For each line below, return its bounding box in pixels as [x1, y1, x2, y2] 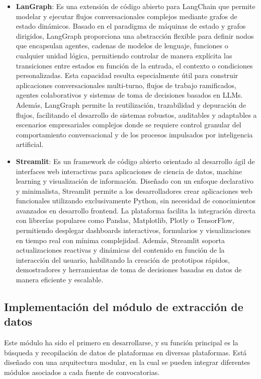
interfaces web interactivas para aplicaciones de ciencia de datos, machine [16, 166, 242, 176]
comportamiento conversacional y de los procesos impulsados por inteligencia [16, 129, 253, 139]
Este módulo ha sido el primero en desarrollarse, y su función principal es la [4, 337, 238, 348]
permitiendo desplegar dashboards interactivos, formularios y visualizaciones [16, 225, 251, 236]
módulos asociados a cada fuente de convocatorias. [4, 367, 160, 377]
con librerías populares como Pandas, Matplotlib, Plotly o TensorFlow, [16, 215, 234, 225]
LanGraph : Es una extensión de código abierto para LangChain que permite [16, 1, 255, 11]
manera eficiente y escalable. [16, 274, 104, 285]
